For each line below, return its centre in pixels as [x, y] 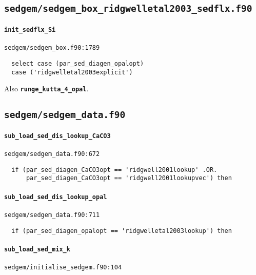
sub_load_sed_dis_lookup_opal [56, 197]
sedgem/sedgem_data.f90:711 [52, 215]
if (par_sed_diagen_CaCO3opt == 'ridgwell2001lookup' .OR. [114, 170]
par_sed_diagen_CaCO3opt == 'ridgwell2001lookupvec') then [129, 178]
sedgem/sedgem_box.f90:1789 [52, 48]
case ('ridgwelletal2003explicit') [72, 72]
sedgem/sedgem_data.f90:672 [52, 154]
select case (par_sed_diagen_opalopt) [78, 63]
